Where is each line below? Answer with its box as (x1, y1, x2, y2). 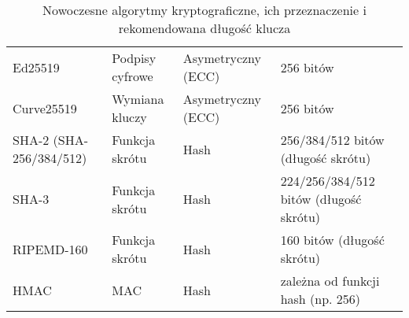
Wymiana (112, 90, 164, 108)
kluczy (112, 108, 147, 126)
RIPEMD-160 (13, 239, 88, 258)
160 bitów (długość (280, 231, 385, 249)
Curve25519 (13, 98, 77, 117)
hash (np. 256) (280, 290, 361, 308)
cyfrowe (112, 67, 153, 85)
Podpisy (112, 49, 157, 67)
